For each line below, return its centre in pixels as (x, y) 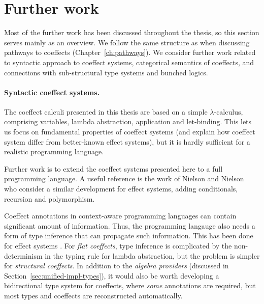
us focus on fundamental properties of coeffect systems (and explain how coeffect (130, 132)
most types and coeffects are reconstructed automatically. (93, 295)
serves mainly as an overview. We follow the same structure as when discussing (127, 42)
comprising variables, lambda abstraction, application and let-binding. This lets (128, 121)
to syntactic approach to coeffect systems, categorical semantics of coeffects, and (129, 62)
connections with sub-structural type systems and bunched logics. (106, 72)
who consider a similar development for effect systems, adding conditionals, (121, 189)
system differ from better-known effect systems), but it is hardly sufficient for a (127, 141)
